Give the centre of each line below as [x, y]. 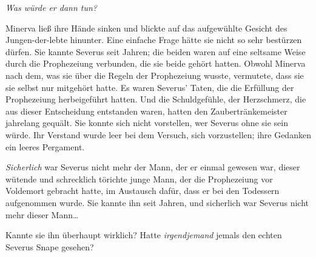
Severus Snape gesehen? [50, 246]
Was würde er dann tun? [52, 7]
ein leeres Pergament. [45, 146]
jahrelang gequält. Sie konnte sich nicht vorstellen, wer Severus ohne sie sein [147, 123]
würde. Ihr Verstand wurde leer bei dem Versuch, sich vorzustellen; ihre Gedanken [158, 134]
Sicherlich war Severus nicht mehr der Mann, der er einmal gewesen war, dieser [153, 167]
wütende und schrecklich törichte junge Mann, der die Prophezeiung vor [139, 179]
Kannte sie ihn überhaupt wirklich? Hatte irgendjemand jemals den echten [144, 235]
